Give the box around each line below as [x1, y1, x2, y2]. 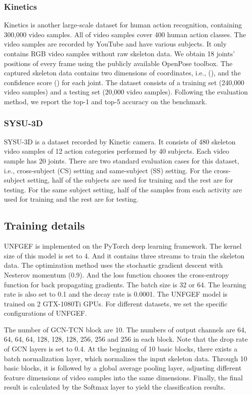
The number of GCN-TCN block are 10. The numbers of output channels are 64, [4, 324, 247, 334]
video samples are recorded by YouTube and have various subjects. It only [4, 39, 227, 49]
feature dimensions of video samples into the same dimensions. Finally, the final [4, 372, 243, 382]
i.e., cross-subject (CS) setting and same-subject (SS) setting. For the [4, 165, 212, 175]
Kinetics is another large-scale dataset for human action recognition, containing [4, 20, 242, 30]
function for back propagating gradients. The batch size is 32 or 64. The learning [4, 279, 247, 289]
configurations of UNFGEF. [4, 308, 87, 318]
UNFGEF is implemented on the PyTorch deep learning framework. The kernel [4, 241, 242, 251]
